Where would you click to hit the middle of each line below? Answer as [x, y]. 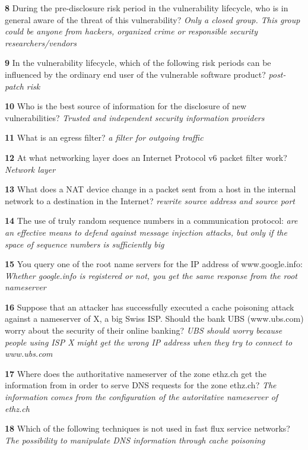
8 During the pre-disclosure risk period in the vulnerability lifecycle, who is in [147, 8]
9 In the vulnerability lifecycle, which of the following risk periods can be [138, 63]
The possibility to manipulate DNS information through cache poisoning [135, 440]
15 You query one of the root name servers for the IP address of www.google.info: [154, 264]
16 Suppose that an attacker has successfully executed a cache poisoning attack [150, 307]
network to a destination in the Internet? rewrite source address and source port [150, 200]
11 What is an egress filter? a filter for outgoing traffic [104, 137]
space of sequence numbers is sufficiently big [85, 244]
